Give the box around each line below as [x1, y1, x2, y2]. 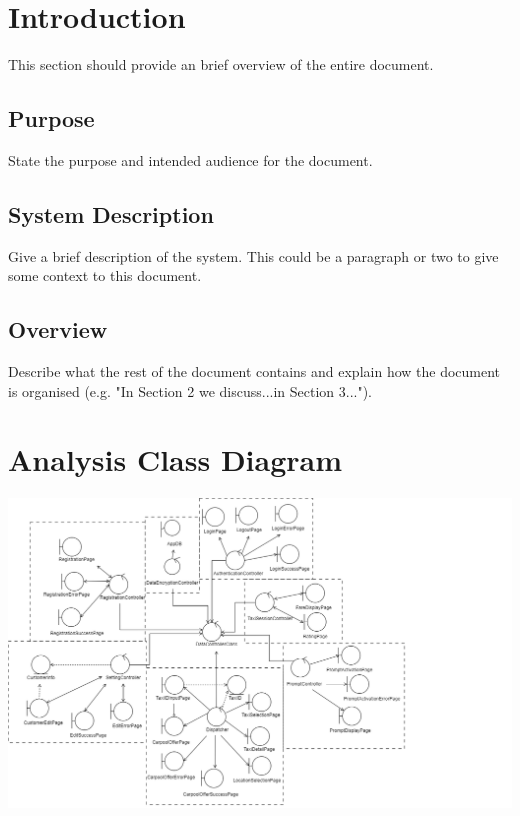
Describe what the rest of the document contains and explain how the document [8, 361, 501, 382]
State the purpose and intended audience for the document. [8, 149, 373, 170]
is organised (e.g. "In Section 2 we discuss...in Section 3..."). [8, 380, 372, 401]
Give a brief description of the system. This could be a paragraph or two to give [8, 245, 499, 266]
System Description [8, 198, 214, 229]
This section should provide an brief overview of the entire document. [8, 54, 434, 75]
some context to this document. [8, 265, 202, 286]
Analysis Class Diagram [8, 439, 343, 480]
